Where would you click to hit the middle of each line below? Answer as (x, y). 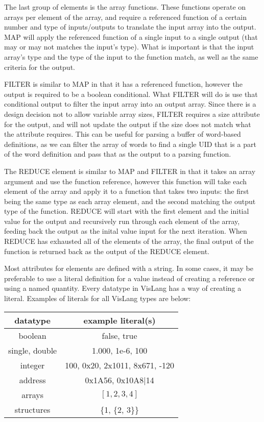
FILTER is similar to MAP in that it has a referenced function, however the (123, 84)
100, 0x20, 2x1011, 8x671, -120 (119, 365)
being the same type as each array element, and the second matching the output (130, 201)
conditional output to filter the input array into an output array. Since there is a (130, 104)
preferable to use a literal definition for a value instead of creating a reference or (129, 278)
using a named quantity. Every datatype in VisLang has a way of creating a (123, 288)
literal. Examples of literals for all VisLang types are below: (98, 298)
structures (32, 409)
